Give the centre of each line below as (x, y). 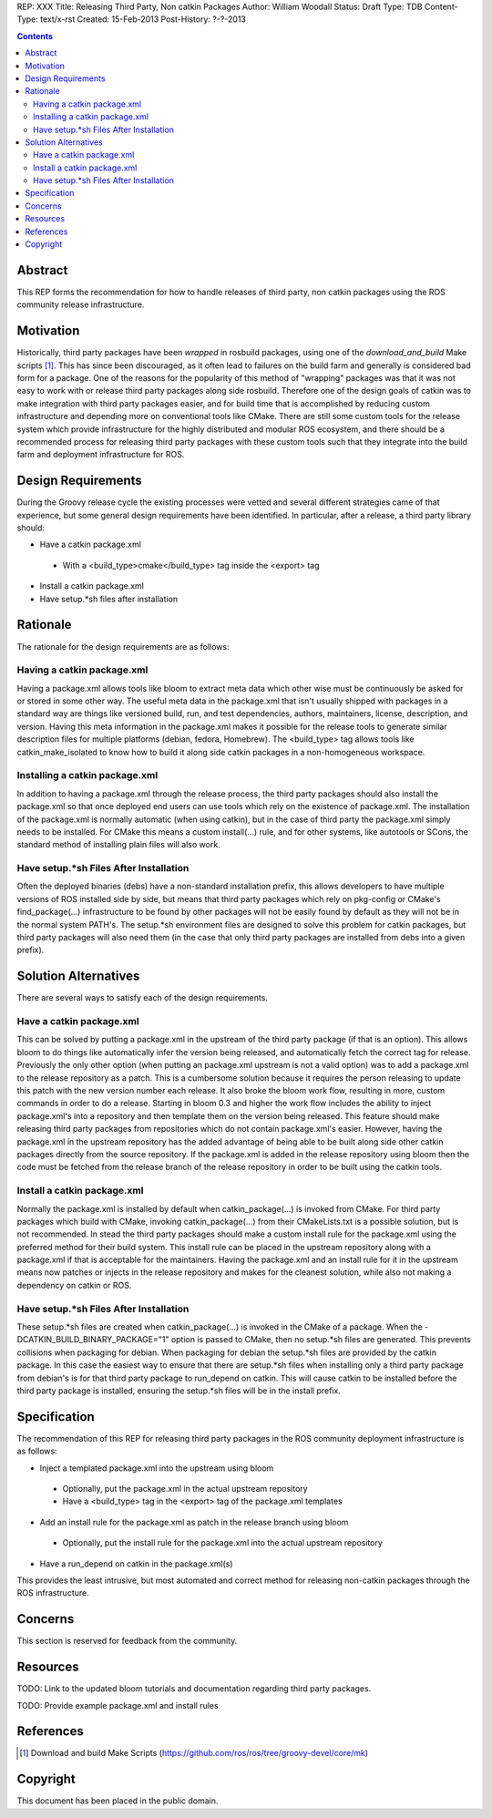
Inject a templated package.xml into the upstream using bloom (157, 1468)
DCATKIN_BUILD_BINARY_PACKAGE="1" (93, 1340)
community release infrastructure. (81, 304)
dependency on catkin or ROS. (74, 1285)
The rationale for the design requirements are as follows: (123, 646)
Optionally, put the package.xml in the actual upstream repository (185, 1489)
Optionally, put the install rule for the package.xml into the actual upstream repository (222, 1543)
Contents (35, 36)
